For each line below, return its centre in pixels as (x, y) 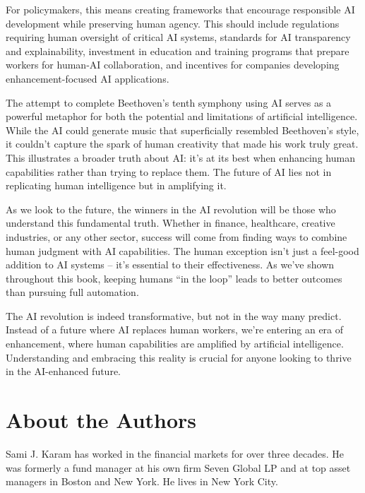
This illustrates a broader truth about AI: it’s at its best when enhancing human (180, 157)
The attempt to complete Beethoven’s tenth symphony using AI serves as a (169, 102)
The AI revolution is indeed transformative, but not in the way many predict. (174, 315)
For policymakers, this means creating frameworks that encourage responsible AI (180, 9)
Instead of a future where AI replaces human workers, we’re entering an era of (175, 329)
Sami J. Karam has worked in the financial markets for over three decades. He (175, 453)
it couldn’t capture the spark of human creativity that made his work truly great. (182, 144)
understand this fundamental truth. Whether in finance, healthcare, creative (170, 223)
